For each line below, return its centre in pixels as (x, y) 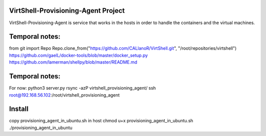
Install (19, 109)
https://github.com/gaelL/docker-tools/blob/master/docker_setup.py (78, 55)
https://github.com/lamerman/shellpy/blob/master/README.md (73, 62)
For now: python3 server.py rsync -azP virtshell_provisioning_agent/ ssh (83, 88)
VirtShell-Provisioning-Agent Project (67, 11)
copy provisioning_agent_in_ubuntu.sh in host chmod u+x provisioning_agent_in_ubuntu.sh (101, 121)
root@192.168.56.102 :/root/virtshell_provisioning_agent (65, 95)
